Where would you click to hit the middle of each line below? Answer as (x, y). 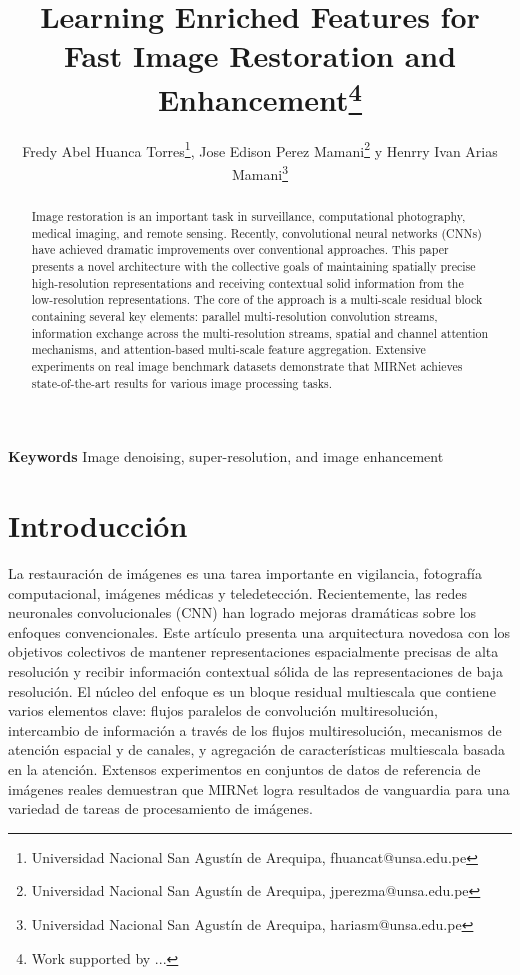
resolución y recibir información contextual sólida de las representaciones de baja (255, 671)
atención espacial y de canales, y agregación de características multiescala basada (257, 749)
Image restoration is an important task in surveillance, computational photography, (248, 216)
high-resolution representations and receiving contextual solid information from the (247, 282)
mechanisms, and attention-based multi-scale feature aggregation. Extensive (228, 349)
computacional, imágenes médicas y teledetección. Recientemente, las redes (237, 592)
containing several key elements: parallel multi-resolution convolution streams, (234, 316)
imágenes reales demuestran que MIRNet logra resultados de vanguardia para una (259, 788)
